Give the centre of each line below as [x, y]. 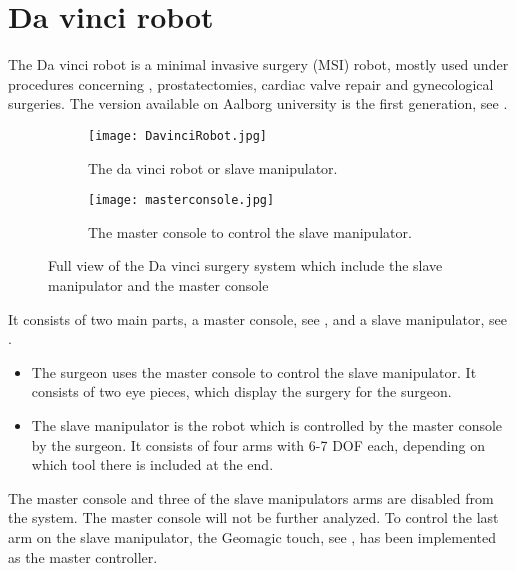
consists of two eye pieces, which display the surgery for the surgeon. [241, 391]
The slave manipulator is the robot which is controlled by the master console [267, 424]
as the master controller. [83, 556]
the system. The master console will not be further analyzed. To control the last [253, 517]
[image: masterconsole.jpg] [181, 200]
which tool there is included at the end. [152, 464]
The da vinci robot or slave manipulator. [213, 167]
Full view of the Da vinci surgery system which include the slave [245, 265]
